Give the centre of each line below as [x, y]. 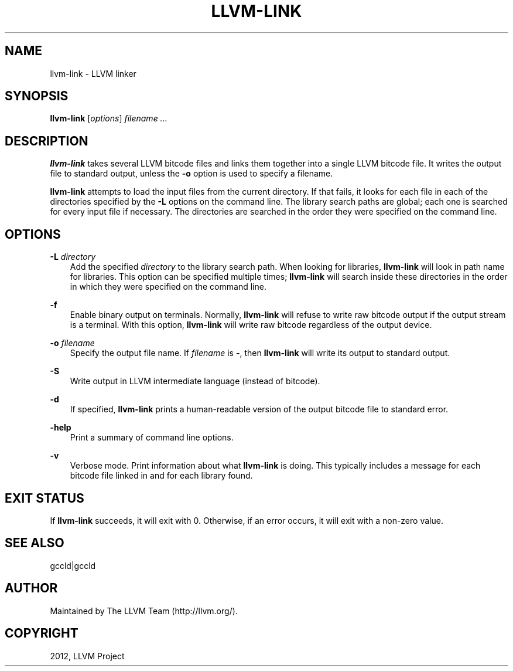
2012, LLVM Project [87, 656]
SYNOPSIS [37, 96]
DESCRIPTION [47, 141]
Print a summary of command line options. [152, 438]
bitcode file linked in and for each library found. [161, 476]
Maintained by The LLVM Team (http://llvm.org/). [144, 611]
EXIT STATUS [45, 498]
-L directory [73, 257]
